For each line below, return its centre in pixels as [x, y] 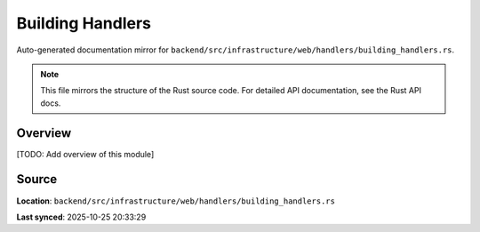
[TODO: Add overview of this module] [85, 154]
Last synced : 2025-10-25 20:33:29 [81, 217]
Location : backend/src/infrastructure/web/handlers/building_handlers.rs [176, 201]
